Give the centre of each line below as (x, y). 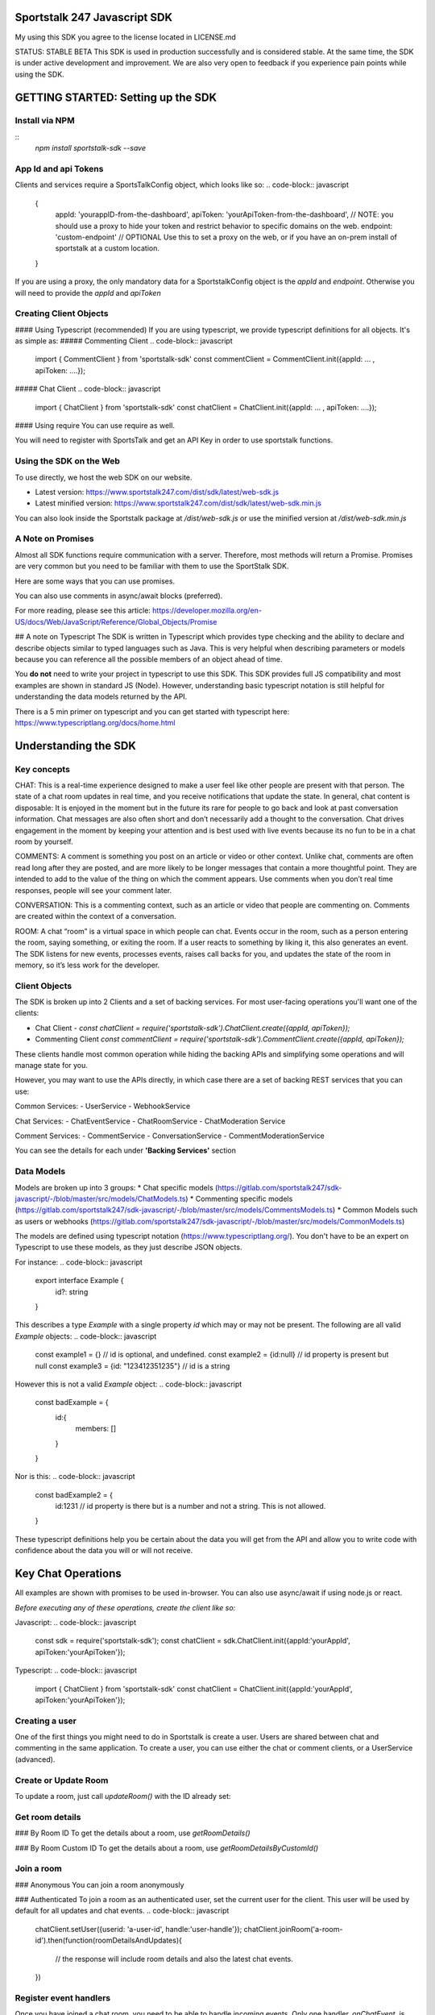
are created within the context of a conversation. (95, 916)
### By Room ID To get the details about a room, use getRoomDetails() (133, 1833)
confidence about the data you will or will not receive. (104, 1551)
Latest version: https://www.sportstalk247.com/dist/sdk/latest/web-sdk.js (157, 492)
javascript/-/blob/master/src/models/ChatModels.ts (100, 1199)
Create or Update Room (62, 1780)
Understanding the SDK (76, 746)
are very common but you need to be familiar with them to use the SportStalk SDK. (152, 566)
